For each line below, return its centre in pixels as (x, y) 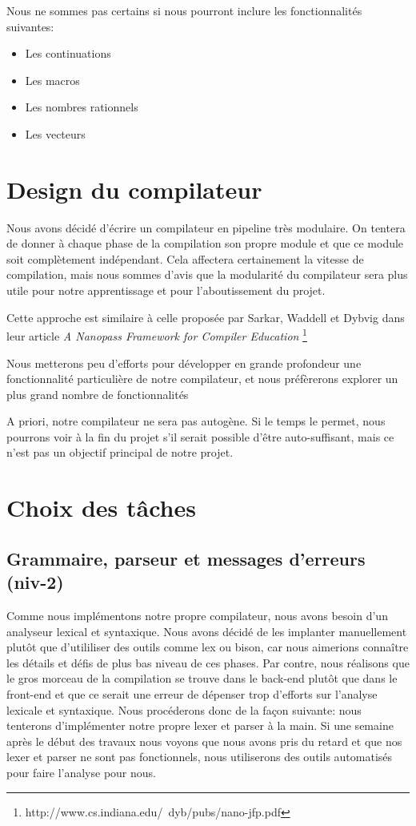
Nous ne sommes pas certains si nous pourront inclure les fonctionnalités (184, 10)
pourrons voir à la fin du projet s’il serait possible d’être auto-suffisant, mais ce (200, 436)
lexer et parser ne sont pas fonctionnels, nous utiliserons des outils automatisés (200, 757)
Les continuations (68, 53)
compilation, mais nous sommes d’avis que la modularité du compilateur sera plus (207, 274)
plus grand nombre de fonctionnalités (98, 394)
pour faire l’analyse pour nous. (81, 772)
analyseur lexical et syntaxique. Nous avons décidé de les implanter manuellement (207, 631)
